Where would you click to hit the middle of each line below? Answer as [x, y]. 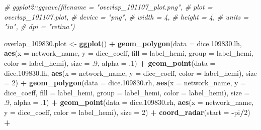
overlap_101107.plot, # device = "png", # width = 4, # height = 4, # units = [126, 16]
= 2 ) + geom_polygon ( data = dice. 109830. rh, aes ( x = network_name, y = [125, 83]
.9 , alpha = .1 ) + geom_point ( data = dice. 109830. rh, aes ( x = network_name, [129, 102]
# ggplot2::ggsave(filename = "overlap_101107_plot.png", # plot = [108, 7]
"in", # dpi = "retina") [39, 26]
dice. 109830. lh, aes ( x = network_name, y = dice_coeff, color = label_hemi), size [130, 73]
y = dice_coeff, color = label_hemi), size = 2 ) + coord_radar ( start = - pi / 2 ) [127, 112]
